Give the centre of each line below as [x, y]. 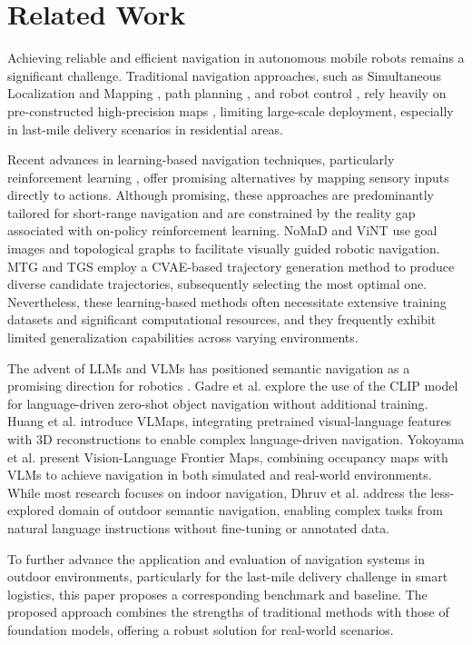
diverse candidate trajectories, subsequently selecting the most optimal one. [217, 284]
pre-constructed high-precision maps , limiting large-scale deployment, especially [231, 110]
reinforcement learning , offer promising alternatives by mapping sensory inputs [228, 177]
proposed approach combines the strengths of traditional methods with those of [228, 612]
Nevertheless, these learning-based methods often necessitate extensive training [227, 301]
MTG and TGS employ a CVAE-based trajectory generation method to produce [231, 266]
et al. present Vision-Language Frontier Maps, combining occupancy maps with [228, 456]
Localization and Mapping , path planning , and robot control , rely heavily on [227, 93]
